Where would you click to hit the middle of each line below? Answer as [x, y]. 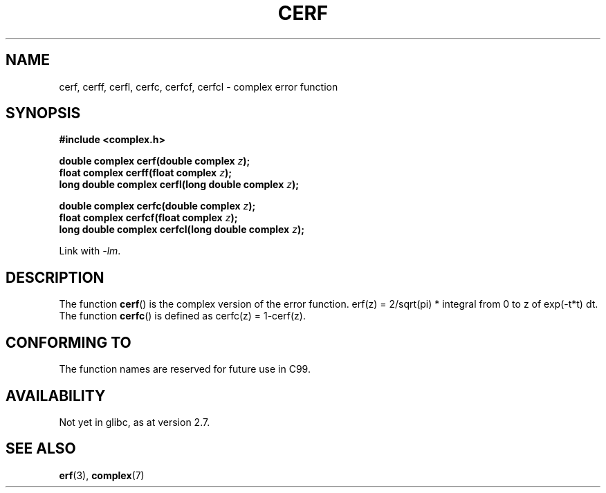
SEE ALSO [41, 449]
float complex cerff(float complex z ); [145, 173]
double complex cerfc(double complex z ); [157, 206]
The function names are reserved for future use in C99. [185, 369]
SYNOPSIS [43, 113]
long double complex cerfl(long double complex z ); [179, 185]
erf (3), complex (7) [102, 475]
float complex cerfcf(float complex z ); [148, 218]
